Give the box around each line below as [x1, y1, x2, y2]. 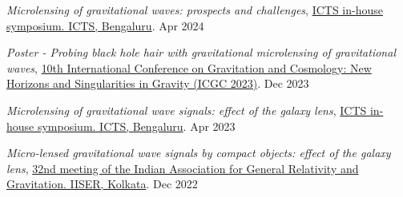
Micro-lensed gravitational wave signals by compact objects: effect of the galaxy [6, 144, 391, 161]
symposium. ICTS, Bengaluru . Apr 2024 [6, 17, 204, 33]
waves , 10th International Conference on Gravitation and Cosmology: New [6, 59, 372, 76]
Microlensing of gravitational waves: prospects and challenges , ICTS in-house [6, 2, 383, 18]
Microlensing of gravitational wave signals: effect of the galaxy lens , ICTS [6, 101, 367, 118]
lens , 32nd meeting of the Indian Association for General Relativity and [6, 160, 359, 176]
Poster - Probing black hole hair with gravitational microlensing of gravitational [6, 44, 396, 61]
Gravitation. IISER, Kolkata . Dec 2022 [6, 175, 198, 192]
